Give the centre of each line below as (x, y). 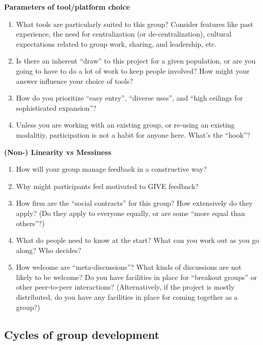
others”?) (30, 223)
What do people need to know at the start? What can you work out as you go (138, 240)
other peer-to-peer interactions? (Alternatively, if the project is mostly (125, 287)
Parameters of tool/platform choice (67, 7)
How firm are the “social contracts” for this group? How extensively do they (134, 203)
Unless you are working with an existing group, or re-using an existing (125, 125)
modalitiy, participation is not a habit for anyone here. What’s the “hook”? (133, 134)
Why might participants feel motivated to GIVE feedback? (107, 186)
